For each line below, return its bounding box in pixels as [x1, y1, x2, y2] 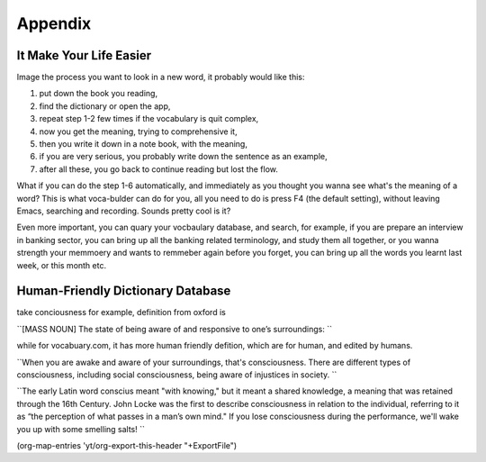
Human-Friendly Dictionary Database [16, 284, 231, 299]
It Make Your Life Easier [16, 48, 152, 63]
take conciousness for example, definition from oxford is [16, 307, 227, 318]
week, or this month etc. [16, 259, 107, 270]
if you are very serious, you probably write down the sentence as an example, [39, 151, 328, 162]
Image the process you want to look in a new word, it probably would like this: [16, 72, 305, 83]
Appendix [16, 14, 92, 33]
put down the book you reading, [39, 88, 157, 99]
